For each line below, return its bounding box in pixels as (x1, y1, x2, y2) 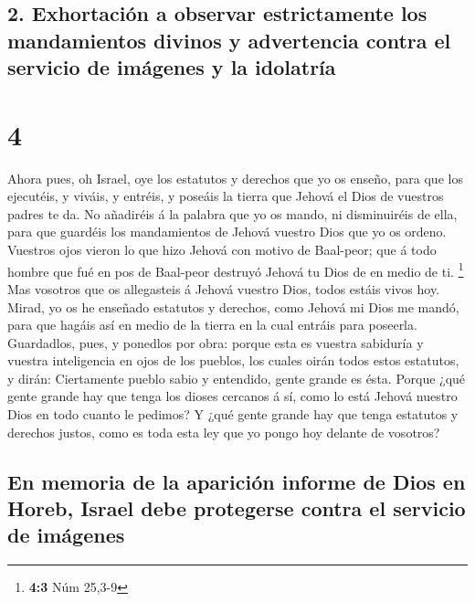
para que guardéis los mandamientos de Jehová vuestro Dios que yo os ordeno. (7, 222, 447, 241)
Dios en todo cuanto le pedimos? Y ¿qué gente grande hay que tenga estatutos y (7, 405, 459, 424)
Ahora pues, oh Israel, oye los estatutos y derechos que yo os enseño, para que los (7, 168, 463, 187)
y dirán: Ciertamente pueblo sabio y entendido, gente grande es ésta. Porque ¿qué (7, 368, 466, 387)
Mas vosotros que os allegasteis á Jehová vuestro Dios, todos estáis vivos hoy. (7, 279, 440, 298)
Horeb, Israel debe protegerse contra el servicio (7, 494, 466, 523)
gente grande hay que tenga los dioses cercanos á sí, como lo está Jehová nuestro (7, 386, 458, 406)
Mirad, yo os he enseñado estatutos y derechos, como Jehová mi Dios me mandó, (7, 297, 459, 316)
